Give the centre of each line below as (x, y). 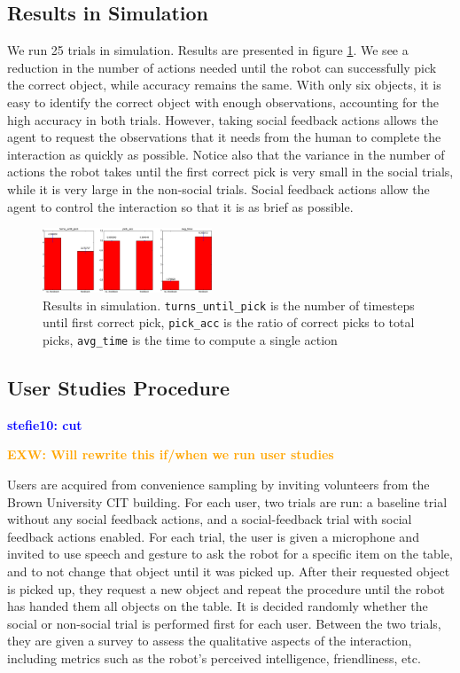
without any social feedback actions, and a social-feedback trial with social (210, 519)
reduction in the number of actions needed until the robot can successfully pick (222, 67)
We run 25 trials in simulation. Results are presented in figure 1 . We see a (208, 50)
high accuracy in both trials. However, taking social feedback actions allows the (223, 119)
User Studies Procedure (119, 387)
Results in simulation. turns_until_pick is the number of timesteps (229, 305)
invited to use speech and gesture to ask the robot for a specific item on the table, (230, 554)
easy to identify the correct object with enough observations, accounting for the (223, 102)
